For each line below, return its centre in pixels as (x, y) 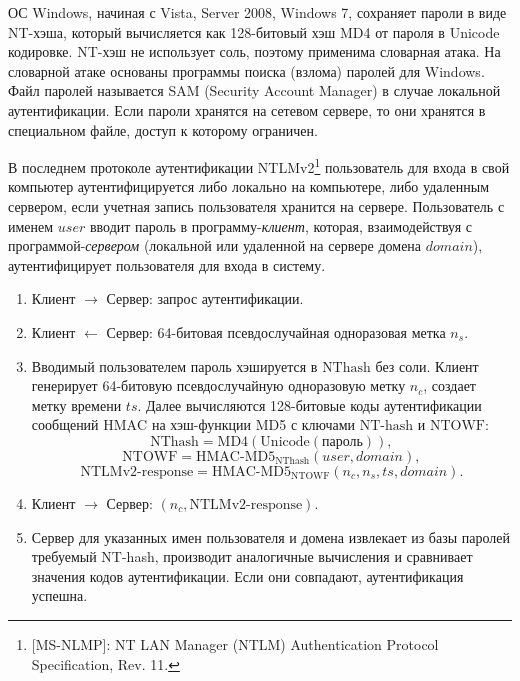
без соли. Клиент (427, 365)
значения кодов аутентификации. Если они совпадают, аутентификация (247, 575)
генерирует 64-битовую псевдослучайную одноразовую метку (218, 385)
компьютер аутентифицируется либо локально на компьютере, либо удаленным (249, 186)
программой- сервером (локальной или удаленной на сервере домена (215, 245)
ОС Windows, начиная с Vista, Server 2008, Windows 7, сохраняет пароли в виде (257, 12)
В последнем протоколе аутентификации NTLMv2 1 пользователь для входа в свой (259, 165)
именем (31, 225)
